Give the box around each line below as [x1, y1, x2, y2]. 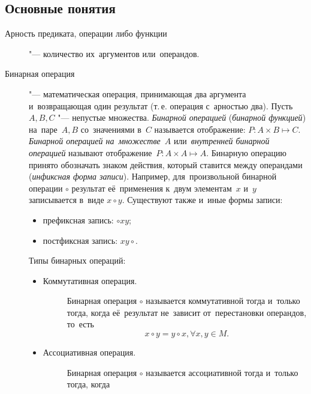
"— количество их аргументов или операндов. [29, 47, 200, 59]
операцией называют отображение [29, 146, 152, 159]
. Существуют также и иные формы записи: [122, 193, 283, 206]
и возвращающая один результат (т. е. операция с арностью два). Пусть [29, 99, 293, 112]
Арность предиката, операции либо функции [5, 27, 167, 40]
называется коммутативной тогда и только [146, 294, 300, 307]
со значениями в [80, 123, 141, 135]
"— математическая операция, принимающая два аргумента [29, 87, 246, 100]
